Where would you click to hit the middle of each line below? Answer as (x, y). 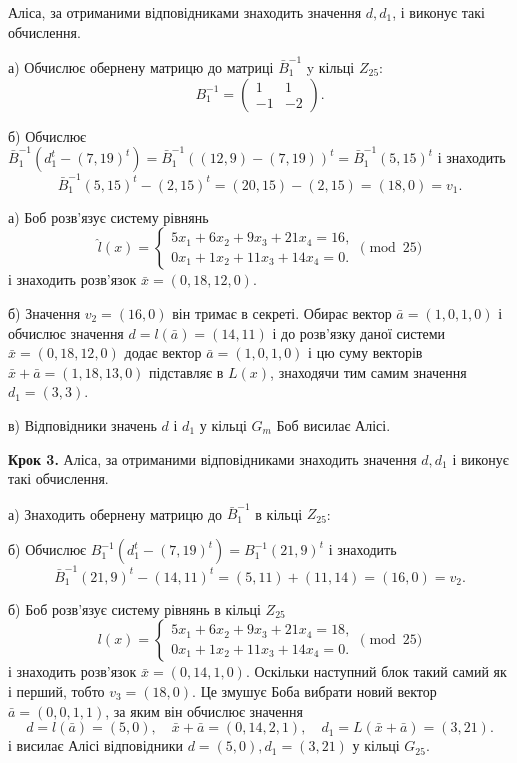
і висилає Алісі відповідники (95, 745)
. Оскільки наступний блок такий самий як (376, 671)
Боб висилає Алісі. (333, 424)
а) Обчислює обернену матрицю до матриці (141, 66)
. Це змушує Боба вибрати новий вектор (314, 690)
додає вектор (163, 352)
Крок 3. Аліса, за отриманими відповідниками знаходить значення (212, 458)
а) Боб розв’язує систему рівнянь (108, 216)
